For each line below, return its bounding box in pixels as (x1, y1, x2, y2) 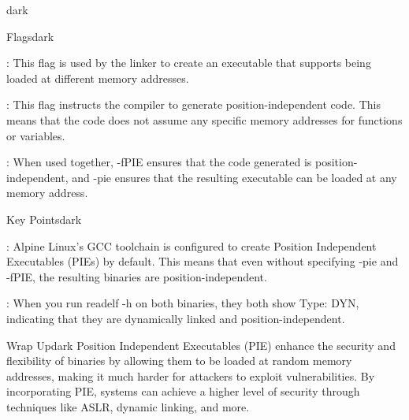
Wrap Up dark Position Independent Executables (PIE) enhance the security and (6, 336, 396, 353)
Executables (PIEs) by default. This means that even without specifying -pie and (6, 253, 399, 269)
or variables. (6, 127, 65, 143)
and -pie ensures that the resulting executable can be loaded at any (72, 169, 397, 185)
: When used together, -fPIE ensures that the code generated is (6, 154, 312, 170)
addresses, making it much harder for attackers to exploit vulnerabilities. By (6, 367, 375, 384)
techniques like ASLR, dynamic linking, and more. (6, 398, 250, 414)
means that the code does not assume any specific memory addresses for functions (6, 111, 403, 128)
